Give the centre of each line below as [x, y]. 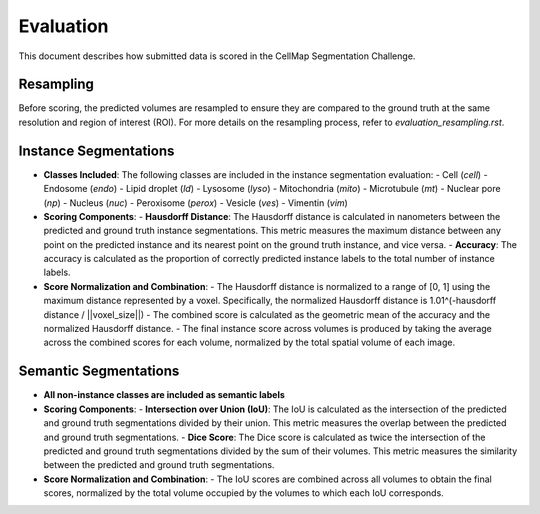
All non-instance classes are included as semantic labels [164, 395]
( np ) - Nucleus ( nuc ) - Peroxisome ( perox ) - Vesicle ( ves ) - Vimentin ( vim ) [196, 202]
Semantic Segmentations [99, 371]
